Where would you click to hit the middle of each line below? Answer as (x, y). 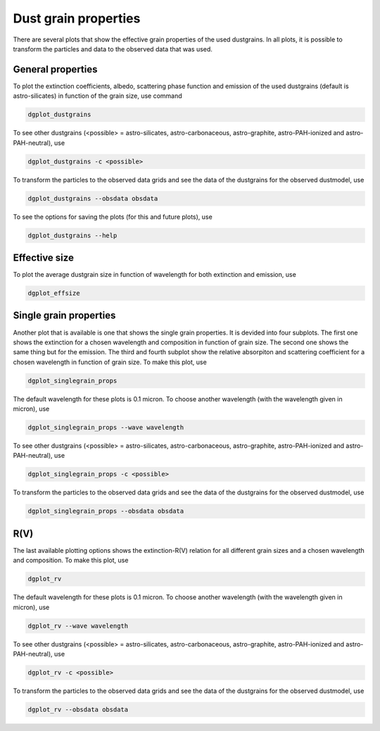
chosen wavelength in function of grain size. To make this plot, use (110, 362)
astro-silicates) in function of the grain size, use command (97, 96)
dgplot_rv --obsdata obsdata (78, 709)
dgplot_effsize (54, 293)
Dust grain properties (77, 18)
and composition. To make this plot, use (71, 561)
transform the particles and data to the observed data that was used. (113, 49)
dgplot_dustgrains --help (72, 235)
